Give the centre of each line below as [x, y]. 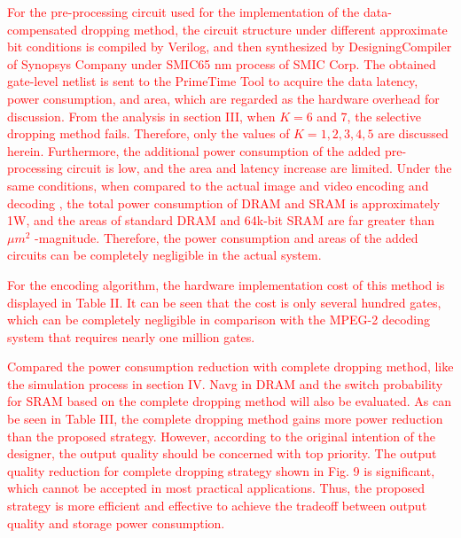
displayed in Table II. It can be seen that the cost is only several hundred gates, [224, 302]
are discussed [413, 133]
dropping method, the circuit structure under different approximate [264, 29]
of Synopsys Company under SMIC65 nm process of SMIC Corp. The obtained [222, 63]
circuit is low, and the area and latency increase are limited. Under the [259, 168]
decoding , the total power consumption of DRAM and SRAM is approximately [224, 203]
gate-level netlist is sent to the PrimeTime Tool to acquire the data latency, [213, 81]
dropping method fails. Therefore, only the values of [148, 133]
